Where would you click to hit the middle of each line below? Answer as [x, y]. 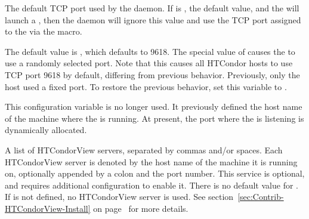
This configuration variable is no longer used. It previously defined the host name [154, 107]
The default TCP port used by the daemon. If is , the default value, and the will [152, 8]
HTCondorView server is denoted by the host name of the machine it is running [151, 161]
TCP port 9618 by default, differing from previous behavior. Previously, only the [152, 74]
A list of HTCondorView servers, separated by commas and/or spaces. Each [144, 149]
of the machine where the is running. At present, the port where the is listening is [154, 118]
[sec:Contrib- [261, 197]
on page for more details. [141, 208]
